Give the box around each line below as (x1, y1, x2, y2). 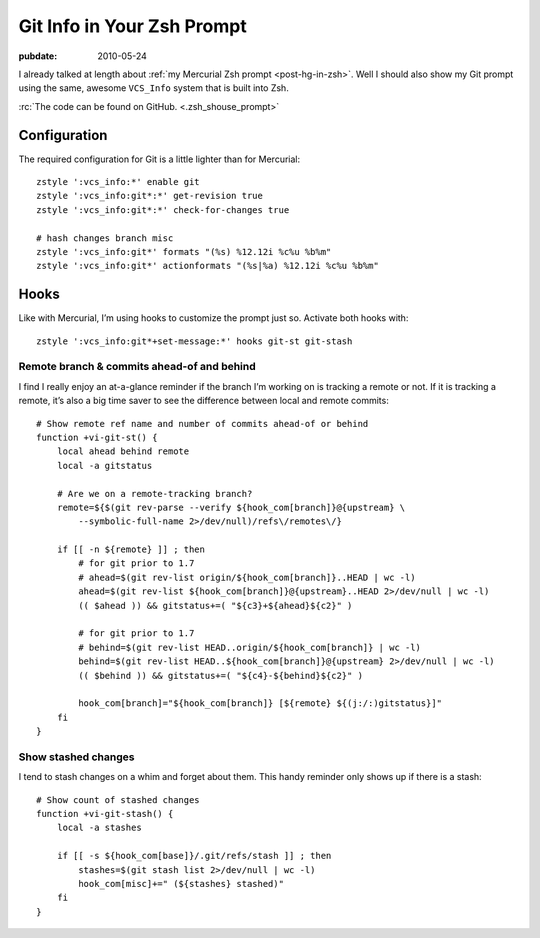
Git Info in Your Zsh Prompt (18, 15, 247, 37)
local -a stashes (56, 822, 142, 834)
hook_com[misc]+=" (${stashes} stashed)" (78, 878, 285, 890)
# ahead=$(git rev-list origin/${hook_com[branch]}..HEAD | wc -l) (78, 571, 416, 583)
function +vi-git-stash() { (36, 808, 174, 820)
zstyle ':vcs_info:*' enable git (36, 176, 200, 188)
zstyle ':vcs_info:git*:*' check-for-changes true (36, 204, 290, 215)
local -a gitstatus (56, 460, 153, 471)
